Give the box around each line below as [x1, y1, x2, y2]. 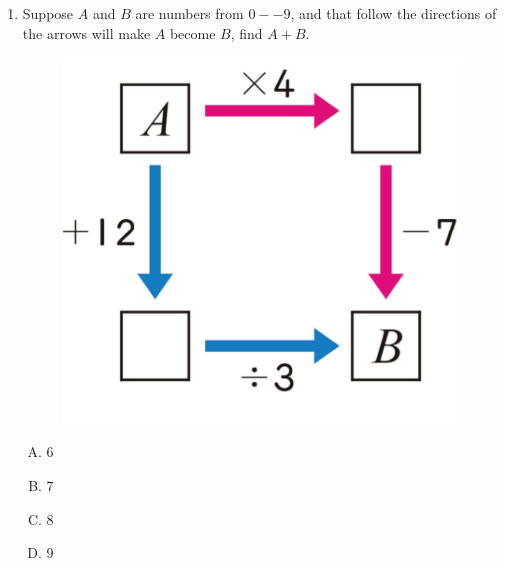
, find [230, 22, 263, 43]
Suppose [22, 3, 74, 23]
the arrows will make [22, 22, 151, 43]
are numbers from [135, 3, 244, 23]
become [169, 22, 216, 43]
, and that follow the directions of [290, 3, 497, 23]
